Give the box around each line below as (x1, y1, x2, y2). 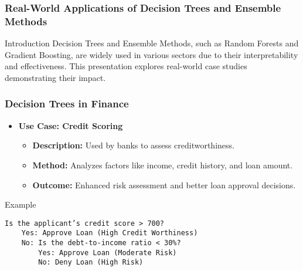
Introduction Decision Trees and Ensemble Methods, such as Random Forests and (5, 37, 299, 49)
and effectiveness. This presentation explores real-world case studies (5, 60, 247, 72)
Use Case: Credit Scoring (18, 119, 123, 131)
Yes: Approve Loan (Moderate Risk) (38, 248, 177, 257)
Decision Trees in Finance (5, 96, 129, 111)
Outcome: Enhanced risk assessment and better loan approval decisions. (32, 178, 296, 191)
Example (5, 198, 36, 211)
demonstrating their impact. (5, 71, 106, 83)
